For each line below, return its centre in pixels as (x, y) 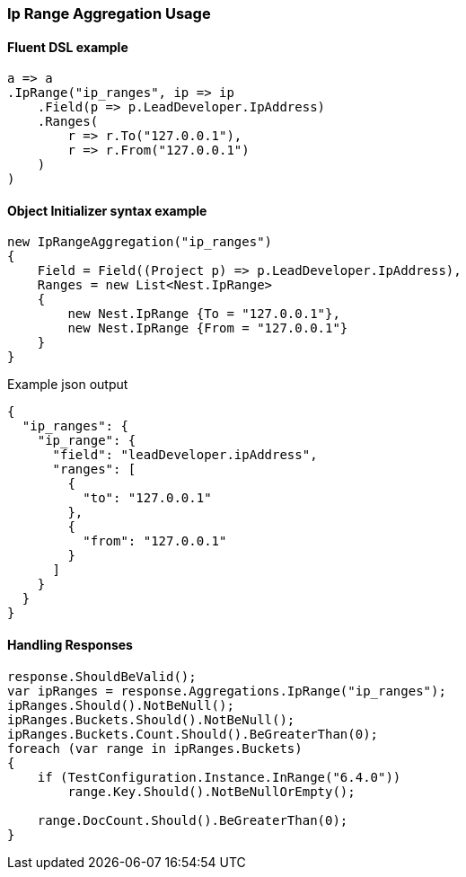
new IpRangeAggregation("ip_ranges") (140, 242)
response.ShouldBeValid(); (102, 676)
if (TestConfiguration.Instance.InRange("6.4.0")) (219, 777)
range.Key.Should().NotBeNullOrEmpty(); (211, 791)
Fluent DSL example (68, 47)
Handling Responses (70, 645)
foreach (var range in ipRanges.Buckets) (155, 748)
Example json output (68, 385)
